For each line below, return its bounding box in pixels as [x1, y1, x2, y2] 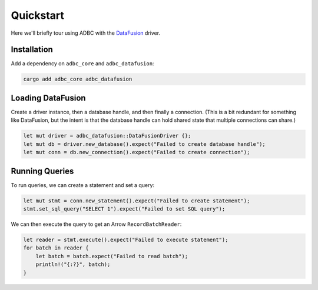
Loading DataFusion [11, 93, 86, 103]
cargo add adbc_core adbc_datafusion [23, 76, 132, 82]
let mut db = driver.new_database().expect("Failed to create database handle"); [23, 141, 266, 147]
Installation [11, 45, 53, 55]
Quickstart [11, 9, 65, 22]
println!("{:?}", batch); [35, 261, 111, 268]
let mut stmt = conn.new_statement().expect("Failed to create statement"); [23, 197, 250, 204]
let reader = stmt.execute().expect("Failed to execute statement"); [23, 236, 228, 243]
